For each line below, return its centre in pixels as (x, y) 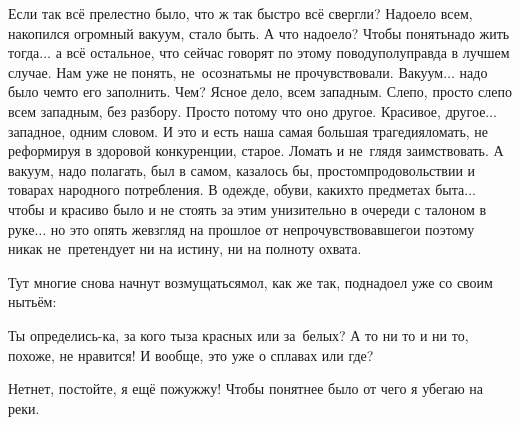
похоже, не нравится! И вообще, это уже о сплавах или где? (191, 354)
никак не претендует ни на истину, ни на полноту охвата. (185, 248)
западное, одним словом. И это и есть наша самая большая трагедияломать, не (248, 130)
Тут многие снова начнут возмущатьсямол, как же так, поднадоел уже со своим (250, 281)
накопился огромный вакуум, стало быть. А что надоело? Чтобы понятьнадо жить (259, 32)
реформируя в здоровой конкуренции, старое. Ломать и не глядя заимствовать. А (256, 150)
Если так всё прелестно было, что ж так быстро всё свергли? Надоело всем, (240, 13)
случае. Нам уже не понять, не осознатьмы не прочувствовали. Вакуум (226, 71)
